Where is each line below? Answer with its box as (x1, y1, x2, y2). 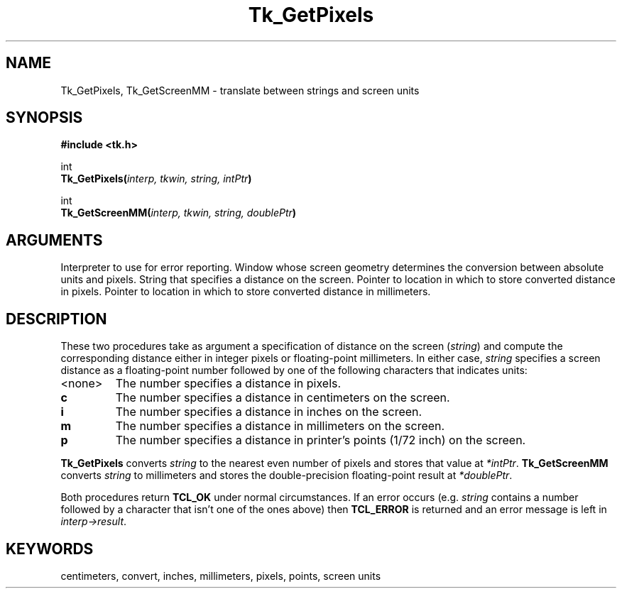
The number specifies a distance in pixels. (115, 376, 342, 391)
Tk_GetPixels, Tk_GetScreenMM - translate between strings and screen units (60, 84, 420, 97)
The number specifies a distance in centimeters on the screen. (115, 390, 450, 405)
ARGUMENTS (6, 231, 103, 249)
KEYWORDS (6, 539, 94, 558)
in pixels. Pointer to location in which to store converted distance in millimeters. (60, 285, 431, 298)
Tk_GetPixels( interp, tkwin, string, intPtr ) (60, 172, 252, 185)
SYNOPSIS (6, 109, 83, 127)
